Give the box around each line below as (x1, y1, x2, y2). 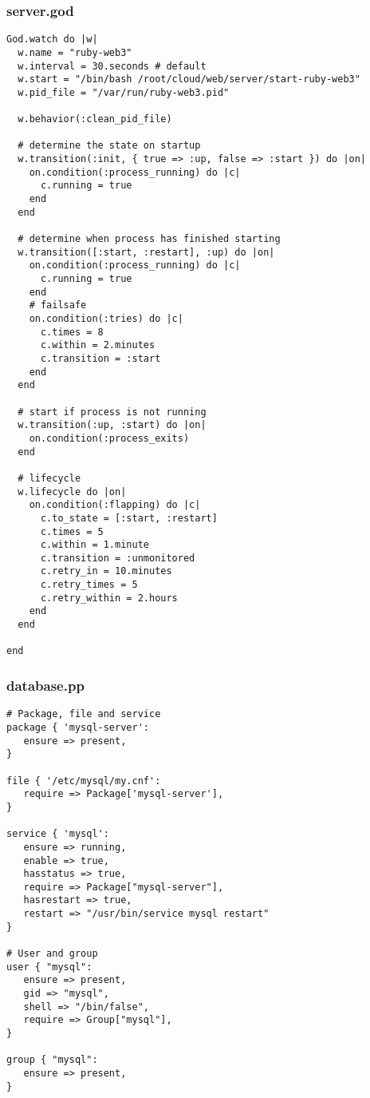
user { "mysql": (6, 961, 92, 973)
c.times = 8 (40, 326, 104, 338)
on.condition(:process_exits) (29, 432, 190, 444)
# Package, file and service (6, 708, 161, 720)
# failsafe (29, 299, 87, 311)
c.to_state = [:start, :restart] (40, 512, 218, 524)
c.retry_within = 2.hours (40, 592, 178, 604)
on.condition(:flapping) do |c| (29, 499, 201, 511)
